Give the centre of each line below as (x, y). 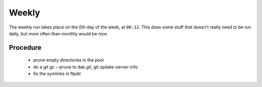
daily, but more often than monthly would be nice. (58, 33)
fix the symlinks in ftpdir (57, 74)
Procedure (25, 48)
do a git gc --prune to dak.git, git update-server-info (86, 67)
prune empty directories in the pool (68, 60)
